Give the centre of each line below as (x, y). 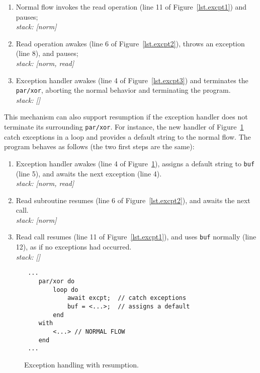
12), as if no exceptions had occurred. (74, 247)
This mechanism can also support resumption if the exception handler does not (126, 117)
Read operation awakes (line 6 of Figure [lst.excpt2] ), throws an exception (130, 43)
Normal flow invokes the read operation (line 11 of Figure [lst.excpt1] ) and (131, 7)
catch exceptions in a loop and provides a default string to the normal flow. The (127, 136)
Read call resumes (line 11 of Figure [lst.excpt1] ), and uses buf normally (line (136, 237)
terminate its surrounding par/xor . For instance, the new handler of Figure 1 (124, 127)
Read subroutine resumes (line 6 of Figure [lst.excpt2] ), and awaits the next (133, 200)
